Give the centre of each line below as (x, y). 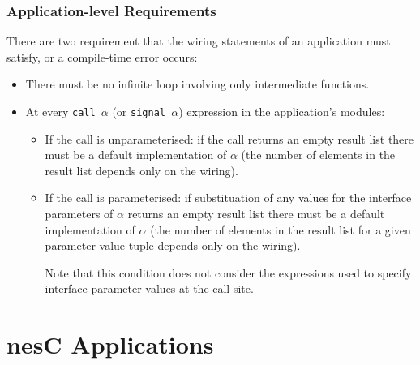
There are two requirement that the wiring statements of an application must (199, 41)
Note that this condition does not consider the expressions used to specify (228, 272)
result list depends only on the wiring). (141, 170)
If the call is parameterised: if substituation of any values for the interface (228, 198)
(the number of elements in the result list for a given (281, 229)
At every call (60, 111)
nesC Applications (110, 344)
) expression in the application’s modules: (282, 111)
